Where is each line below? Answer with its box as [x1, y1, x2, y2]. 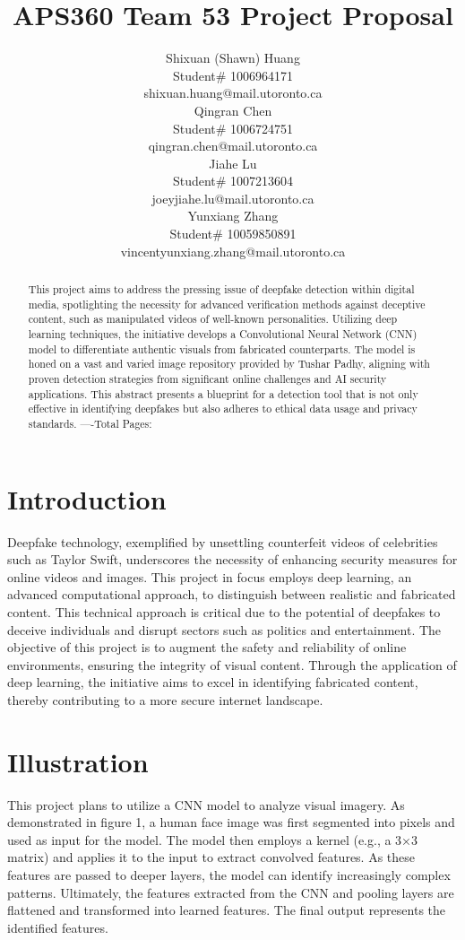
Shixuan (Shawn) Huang [166, 48, 300, 67]
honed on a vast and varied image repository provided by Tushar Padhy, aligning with [28, 356, 430, 371]
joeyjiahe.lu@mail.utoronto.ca [151, 188, 314, 207]
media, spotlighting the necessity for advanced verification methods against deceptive [28, 296, 426, 311]
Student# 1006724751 [172, 118, 294, 137]
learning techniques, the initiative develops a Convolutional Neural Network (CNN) [28, 326, 418, 342]
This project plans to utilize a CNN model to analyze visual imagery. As [7, 795, 405, 814]
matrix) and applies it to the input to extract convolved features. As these [7, 848, 416, 866]
